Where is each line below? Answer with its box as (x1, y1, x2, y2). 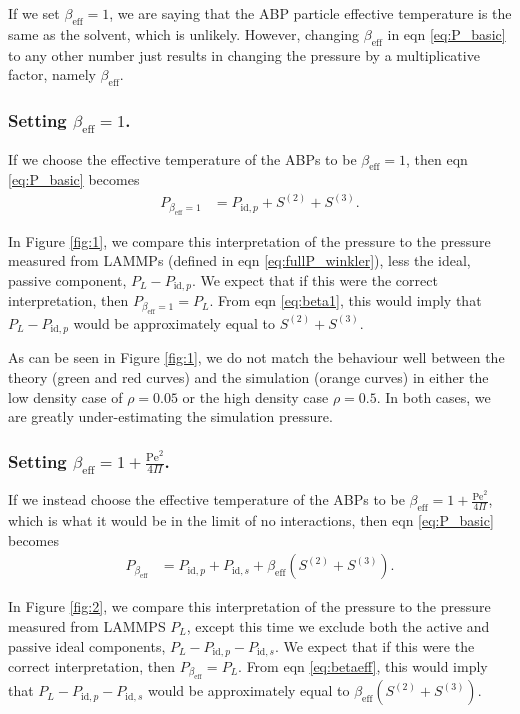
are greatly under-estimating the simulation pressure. (8, 406, 333, 427)
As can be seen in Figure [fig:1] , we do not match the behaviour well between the (8, 347, 505, 368)
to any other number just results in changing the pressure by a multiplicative (8, 44, 480, 65)
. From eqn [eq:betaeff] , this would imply (238, 655, 488, 676)
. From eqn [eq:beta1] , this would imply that (209, 290, 482, 311)
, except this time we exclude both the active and (186, 615, 490, 636)
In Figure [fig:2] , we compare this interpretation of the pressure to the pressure (8, 596, 491, 617)
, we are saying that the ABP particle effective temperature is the (109, 3, 512, 23)
